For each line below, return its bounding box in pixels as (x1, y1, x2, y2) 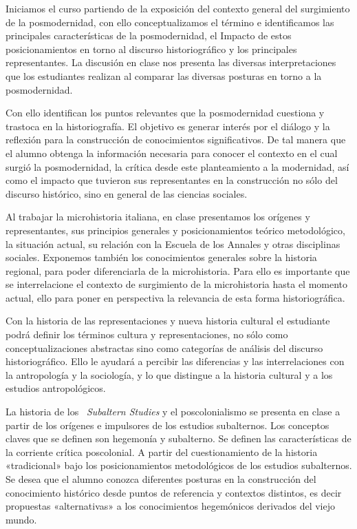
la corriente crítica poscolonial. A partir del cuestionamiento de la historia (6, 444, 318, 459)
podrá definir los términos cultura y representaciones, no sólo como (6, 327, 288, 342)
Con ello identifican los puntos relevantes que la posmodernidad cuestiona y (6, 105, 325, 120)
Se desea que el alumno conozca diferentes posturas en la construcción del (6, 472, 316, 486)
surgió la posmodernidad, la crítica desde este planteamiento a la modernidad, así (6, 159, 349, 174)
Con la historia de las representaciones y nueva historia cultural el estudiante (6, 313, 330, 328)
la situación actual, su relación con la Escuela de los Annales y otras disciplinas (6, 236, 340, 251)
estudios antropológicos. (6, 381, 106, 395)
